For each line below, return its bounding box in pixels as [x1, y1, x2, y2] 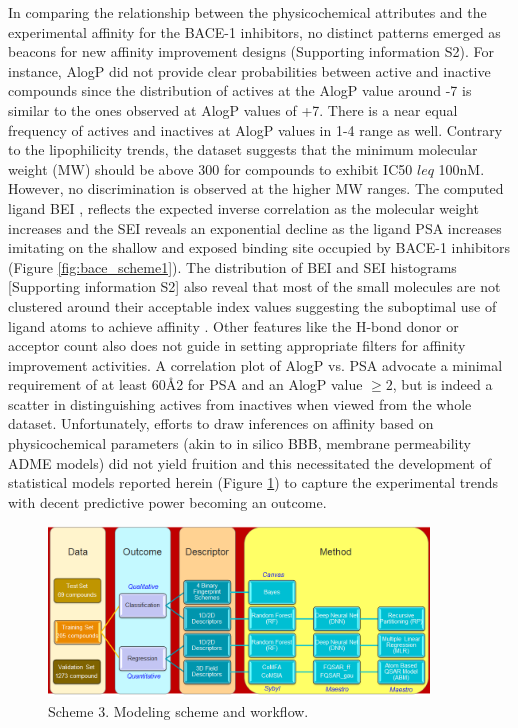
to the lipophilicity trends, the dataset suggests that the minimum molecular [8, 139, 478, 160]
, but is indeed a [392, 374, 493, 395]
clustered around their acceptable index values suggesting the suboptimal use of [8, 295, 497, 316]
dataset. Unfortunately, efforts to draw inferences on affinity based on [8, 413, 434, 434]
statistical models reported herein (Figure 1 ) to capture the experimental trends [8, 472, 499, 493]
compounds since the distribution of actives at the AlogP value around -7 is [8, 80, 472, 101]
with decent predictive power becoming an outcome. [8, 491, 327, 512]
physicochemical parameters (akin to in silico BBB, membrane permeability [8, 433, 471, 454]
